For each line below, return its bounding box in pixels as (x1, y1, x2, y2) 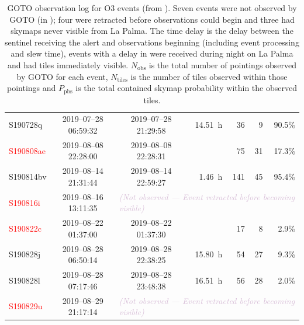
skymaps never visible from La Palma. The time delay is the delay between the (11, 25, 293, 37)
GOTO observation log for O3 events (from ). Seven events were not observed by (7, 2, 297, 13)
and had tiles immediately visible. (7, 58, 129, 71)
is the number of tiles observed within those (130, 70, 288, 82)
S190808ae (9, 144, 46, 156)
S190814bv (9, 170, 47, 183)
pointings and (7, 82, 56, 94)
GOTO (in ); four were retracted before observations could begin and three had (9, 13, 295, 25)
